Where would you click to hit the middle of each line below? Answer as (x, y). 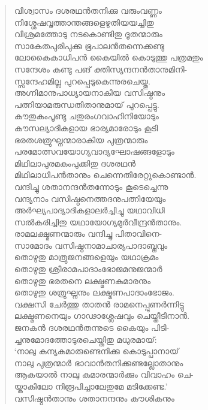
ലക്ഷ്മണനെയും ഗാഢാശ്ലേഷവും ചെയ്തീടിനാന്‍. (102, 316)
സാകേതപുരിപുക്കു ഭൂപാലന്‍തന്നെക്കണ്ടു (89, 45)
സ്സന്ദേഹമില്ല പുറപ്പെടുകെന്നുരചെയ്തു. (82, 81)
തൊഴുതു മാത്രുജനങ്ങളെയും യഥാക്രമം (86, 257)
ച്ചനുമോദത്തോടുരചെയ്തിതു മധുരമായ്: (85, 339)
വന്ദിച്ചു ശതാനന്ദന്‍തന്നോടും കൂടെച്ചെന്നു (91, 186)
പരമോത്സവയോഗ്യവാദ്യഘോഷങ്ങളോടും (94, 151)
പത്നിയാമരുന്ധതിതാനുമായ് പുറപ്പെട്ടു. (87, 104)
